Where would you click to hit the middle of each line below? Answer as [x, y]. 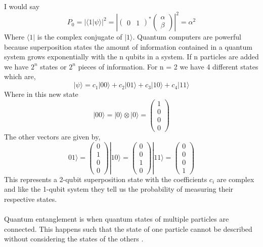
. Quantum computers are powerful [187, 37]
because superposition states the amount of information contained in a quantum [128, 46]
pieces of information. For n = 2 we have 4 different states [168, 66]
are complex [235, 179]
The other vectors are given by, [52, 136]
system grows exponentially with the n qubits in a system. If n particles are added [131, 57]
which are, [20, 76]
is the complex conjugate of [80, 37]
